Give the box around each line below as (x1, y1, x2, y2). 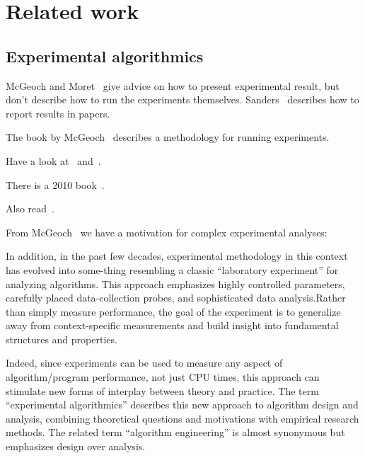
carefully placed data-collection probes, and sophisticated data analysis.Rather (6, 290, 346, 305)
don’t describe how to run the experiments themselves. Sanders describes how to (6, 92, 359, 107)
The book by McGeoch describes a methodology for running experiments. (6, 130, 330, 144)
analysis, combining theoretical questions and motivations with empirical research (6, 411, 359, 425)
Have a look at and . (6, 153, 101, 168)
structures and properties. (6, 331, 117, 346)
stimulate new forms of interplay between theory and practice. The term (6, 383, 319, 398)
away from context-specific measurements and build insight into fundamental (6, 318, 339, 333)
